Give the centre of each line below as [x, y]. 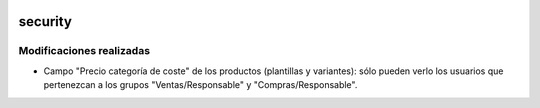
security [45, 21]
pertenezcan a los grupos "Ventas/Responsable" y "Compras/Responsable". [200, 85]
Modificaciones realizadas [84, 51]
